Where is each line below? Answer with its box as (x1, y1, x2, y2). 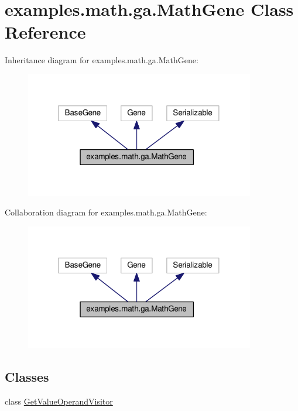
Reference (5, 20, 86, 44)
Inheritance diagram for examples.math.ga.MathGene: (5, 54, 198, 66)
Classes (5, 367, 49, 385)
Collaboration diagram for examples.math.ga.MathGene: (5, 206, 207, 218)
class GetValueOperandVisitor (5, 395, 113, 407)
